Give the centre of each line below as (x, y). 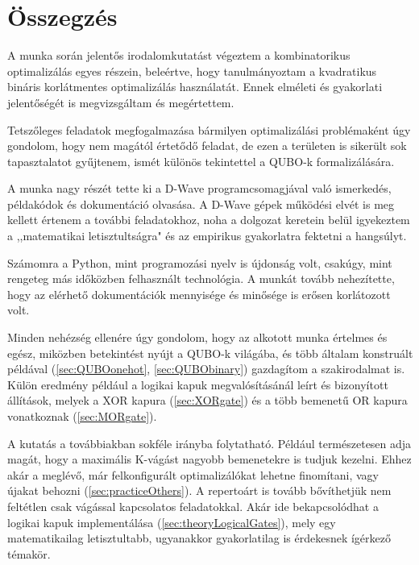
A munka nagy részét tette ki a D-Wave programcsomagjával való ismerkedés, (199, 188)
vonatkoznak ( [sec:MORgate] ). (82, 416)
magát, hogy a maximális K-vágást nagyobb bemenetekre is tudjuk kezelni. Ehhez (209, 459)
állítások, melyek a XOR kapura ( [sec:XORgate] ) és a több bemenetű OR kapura (207, 400)
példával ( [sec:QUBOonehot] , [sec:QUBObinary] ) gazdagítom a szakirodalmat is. (206, 369)
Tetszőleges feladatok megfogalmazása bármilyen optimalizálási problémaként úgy (209, 129)
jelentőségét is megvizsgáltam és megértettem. (121, 102)
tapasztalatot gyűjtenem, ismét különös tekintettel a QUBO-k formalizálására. (201, 161)
